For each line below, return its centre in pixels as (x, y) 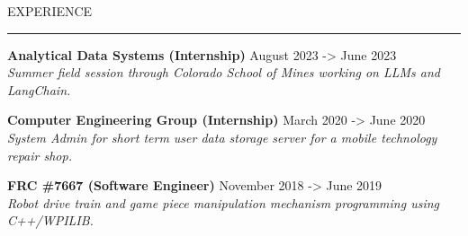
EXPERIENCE (50, 11)
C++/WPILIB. (50, 220)
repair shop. (40, 155)
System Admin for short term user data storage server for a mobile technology (222, 137)
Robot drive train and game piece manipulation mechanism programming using (224, 202)
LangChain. (39, 89)
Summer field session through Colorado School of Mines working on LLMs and (224, 72)
